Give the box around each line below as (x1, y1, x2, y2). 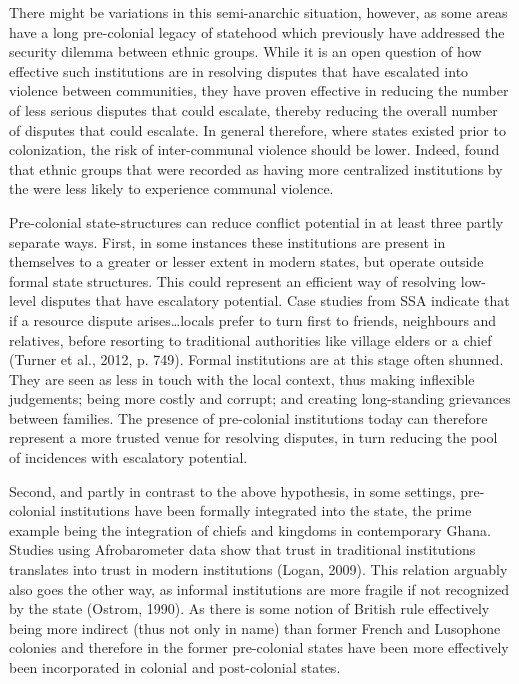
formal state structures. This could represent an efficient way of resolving (9, 270, 457, 291)
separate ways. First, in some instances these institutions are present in (9, 231, 446, 252)
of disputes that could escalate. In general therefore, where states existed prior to (9, 119, 506, 140)
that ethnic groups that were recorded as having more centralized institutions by (9, 158, 503, 179)
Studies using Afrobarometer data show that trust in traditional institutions (9, 539, 476, 560)
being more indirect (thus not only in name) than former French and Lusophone (9, 617, 501, 638)
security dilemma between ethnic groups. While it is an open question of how (9, 41, 482, 62)
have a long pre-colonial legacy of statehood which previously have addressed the (9, 21, 505, 42)
